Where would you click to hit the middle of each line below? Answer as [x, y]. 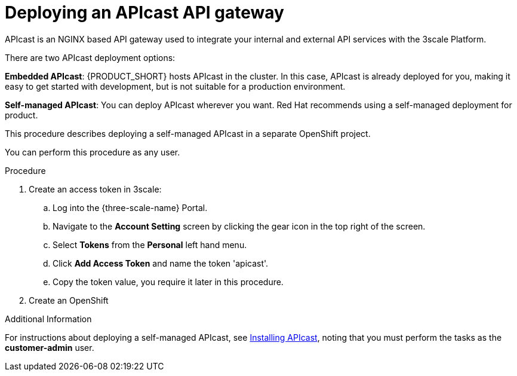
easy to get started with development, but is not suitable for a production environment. [175, 86]
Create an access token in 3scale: [95, 189]
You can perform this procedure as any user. [93, 152]
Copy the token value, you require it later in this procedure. [168, 282]
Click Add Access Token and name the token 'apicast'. [161, 263]
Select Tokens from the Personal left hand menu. [150, 244]
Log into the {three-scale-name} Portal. [130, 207]
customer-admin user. [50, 347]
